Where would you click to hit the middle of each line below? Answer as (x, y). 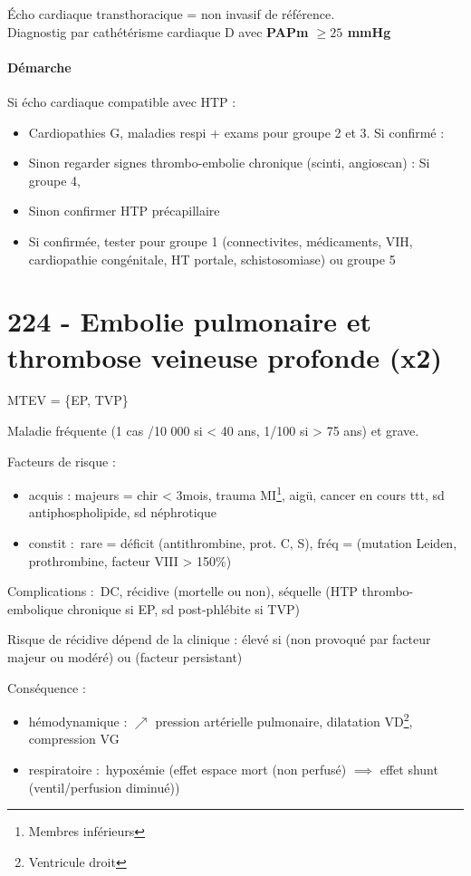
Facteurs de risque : (62, 461)
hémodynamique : (78, 721)
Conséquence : (47, 687)
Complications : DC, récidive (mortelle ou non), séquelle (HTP (183, 591)
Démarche (39, 67)
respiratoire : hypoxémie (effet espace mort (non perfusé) (187, 770)
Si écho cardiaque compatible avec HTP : (122, 101)
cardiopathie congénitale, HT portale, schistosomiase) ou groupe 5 (212, 259)
